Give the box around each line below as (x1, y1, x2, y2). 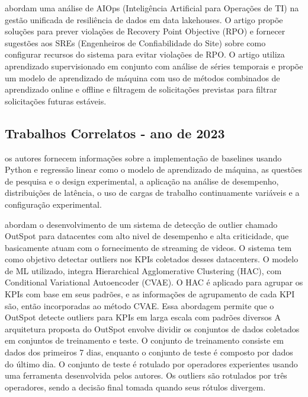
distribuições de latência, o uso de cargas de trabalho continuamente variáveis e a (5, 186, 300, 199)
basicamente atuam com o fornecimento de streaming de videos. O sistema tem (5, 241, 292, 253)
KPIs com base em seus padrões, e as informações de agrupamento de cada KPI (5, 288, 295, 300)
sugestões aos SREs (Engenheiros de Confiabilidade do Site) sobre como (5, 36, 266, 49)
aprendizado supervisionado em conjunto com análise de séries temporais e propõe (5, 59, 303, 72)
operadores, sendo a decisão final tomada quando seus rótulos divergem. (5, 380, 266, 393)
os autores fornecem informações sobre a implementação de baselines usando (5, 151, 282, 164)
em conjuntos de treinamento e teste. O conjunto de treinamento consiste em (5, 334, 284, 347)
